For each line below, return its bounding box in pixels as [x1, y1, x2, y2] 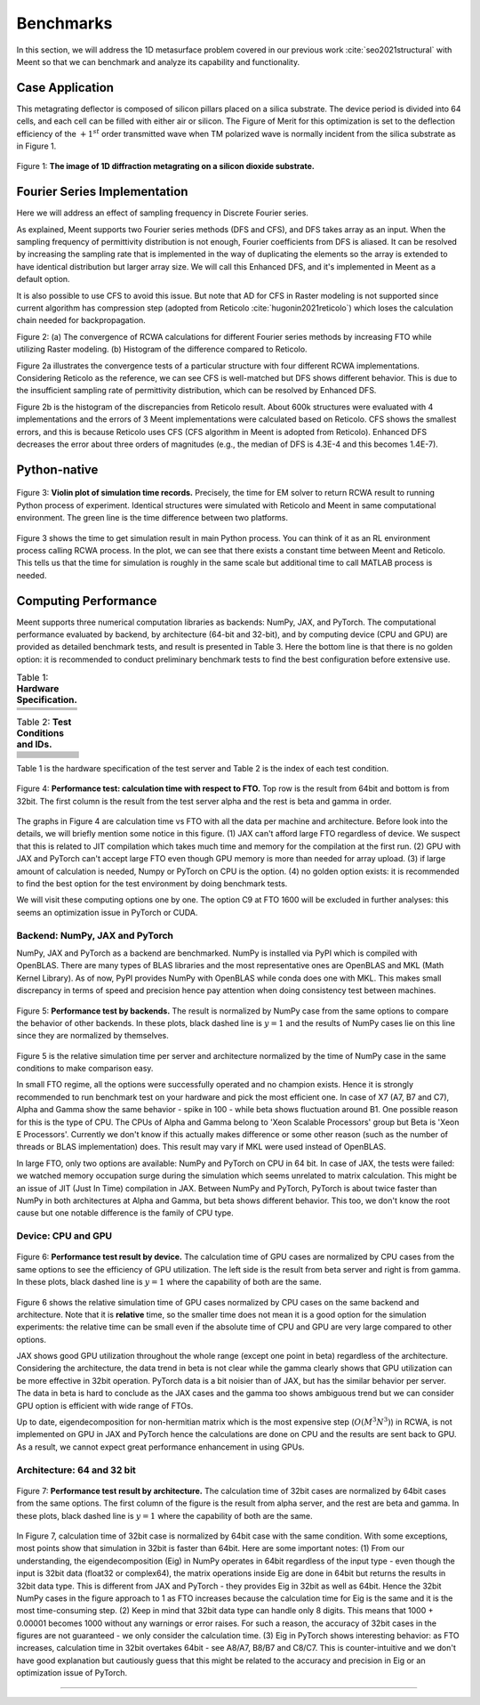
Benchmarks [16, 13, 113, 33]
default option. [16, 274, 70, 285]
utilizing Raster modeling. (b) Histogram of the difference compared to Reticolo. [16, 343, 308, 355]
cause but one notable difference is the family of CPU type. [16, 1208, 235, 1218]
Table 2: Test [16, 715, 72, 728]
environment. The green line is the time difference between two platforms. [16, 513, 289, 523]
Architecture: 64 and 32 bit [16, 1464, 137, 1476]
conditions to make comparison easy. [16, 1063, 154, 1074]
